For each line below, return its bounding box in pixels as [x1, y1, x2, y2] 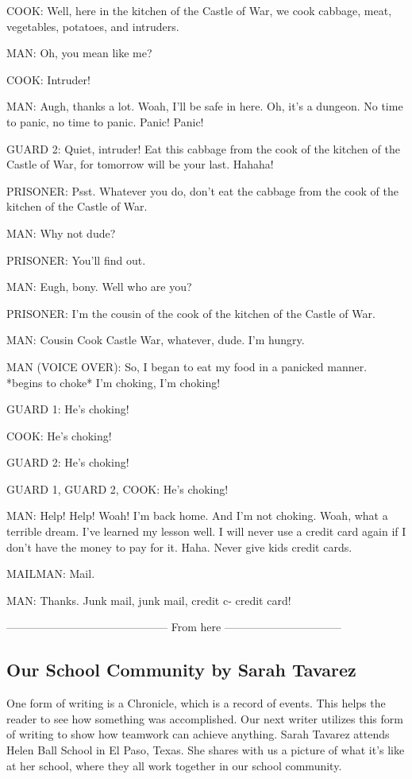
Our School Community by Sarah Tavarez [6, 657, 356, 682]
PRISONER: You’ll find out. [6, 251, 146, 268]
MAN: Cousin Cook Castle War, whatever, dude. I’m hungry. [6, 331, 305, 348]
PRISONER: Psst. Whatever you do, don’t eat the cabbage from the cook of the [6, 182, 399, 199]
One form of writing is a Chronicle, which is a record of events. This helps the [6, 695, 386, 711]
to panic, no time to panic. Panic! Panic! [6, 113, 204, 130]
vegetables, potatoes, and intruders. [6, 17, 179, 34]
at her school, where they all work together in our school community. [6, 757, 342, 773]
